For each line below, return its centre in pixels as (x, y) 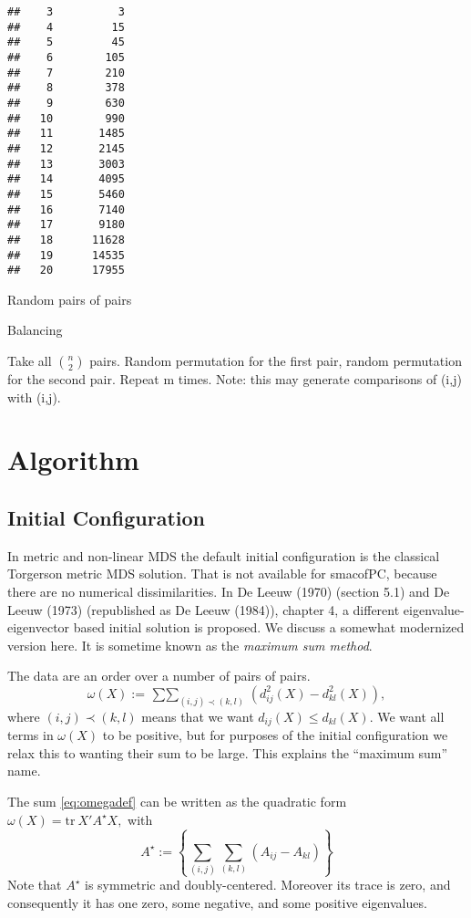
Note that (35, 885)
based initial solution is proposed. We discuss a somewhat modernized (269, 627)
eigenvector (39, 627)
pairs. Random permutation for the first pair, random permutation (276, 360)
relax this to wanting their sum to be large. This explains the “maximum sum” (228, 752)
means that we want (198, 716)
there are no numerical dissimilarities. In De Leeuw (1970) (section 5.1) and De (229, 591)
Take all (30, 360)
